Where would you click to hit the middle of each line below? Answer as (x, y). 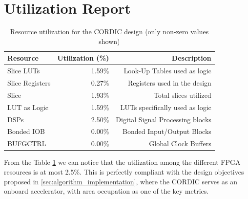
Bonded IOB (26, 131)
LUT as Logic (28, 107)
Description (191, 58)
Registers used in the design (169, 83)
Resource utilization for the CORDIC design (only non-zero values (109, 32)
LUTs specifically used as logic (166, 107)
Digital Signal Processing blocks (164, 119)
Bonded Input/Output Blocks (167, 131)
